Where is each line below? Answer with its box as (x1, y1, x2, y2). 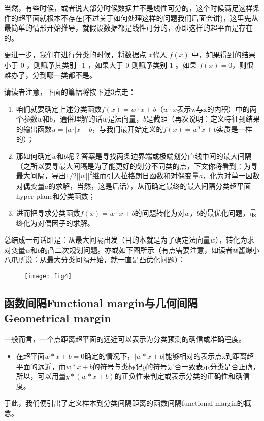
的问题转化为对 (135, 207, 185, 218)
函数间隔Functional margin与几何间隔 (4, 295, 198, 311)
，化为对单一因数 (203, 170, 260, 181)
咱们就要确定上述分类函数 (16, 103, 102, 114)
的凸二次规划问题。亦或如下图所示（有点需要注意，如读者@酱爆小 (41, 244, 259, 255)
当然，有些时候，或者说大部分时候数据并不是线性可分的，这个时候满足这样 (4, 3, 253, 13)
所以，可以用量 (16, 371, 66, 381)
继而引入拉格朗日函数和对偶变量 (92, 170, 200, 181)
